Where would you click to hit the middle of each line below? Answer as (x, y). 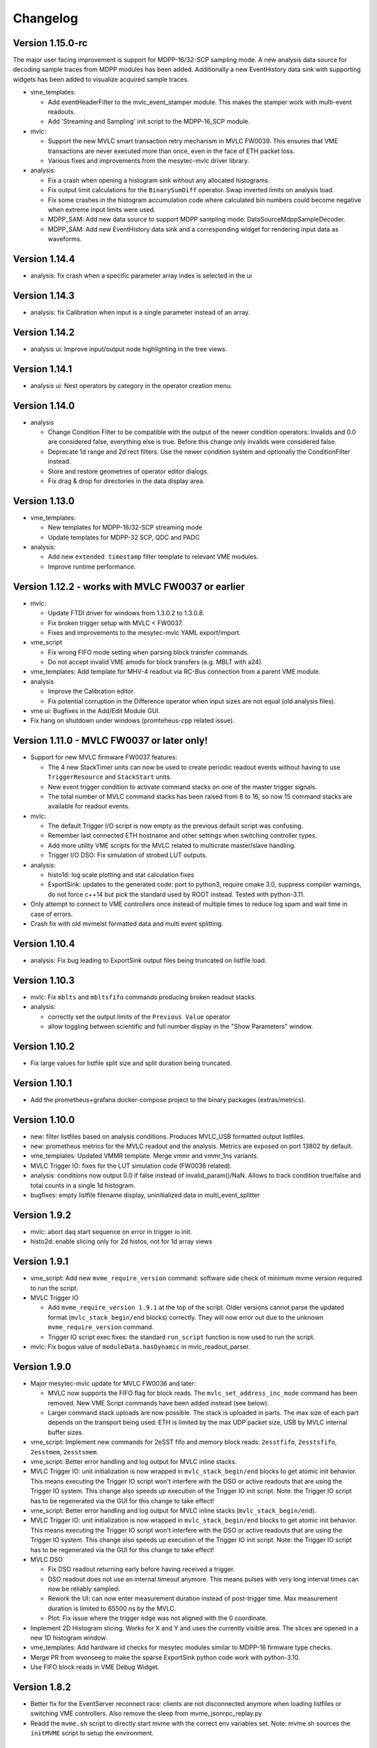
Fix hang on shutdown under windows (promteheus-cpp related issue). (133, 721)
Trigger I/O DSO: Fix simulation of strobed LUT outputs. (127, 855)
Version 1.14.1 (43, 369)
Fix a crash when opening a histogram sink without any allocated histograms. (159, 180)
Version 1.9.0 (42, 1367)
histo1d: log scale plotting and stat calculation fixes (121, 875)
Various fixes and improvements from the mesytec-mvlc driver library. (148, 160)
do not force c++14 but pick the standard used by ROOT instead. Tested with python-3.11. (176, 894)
